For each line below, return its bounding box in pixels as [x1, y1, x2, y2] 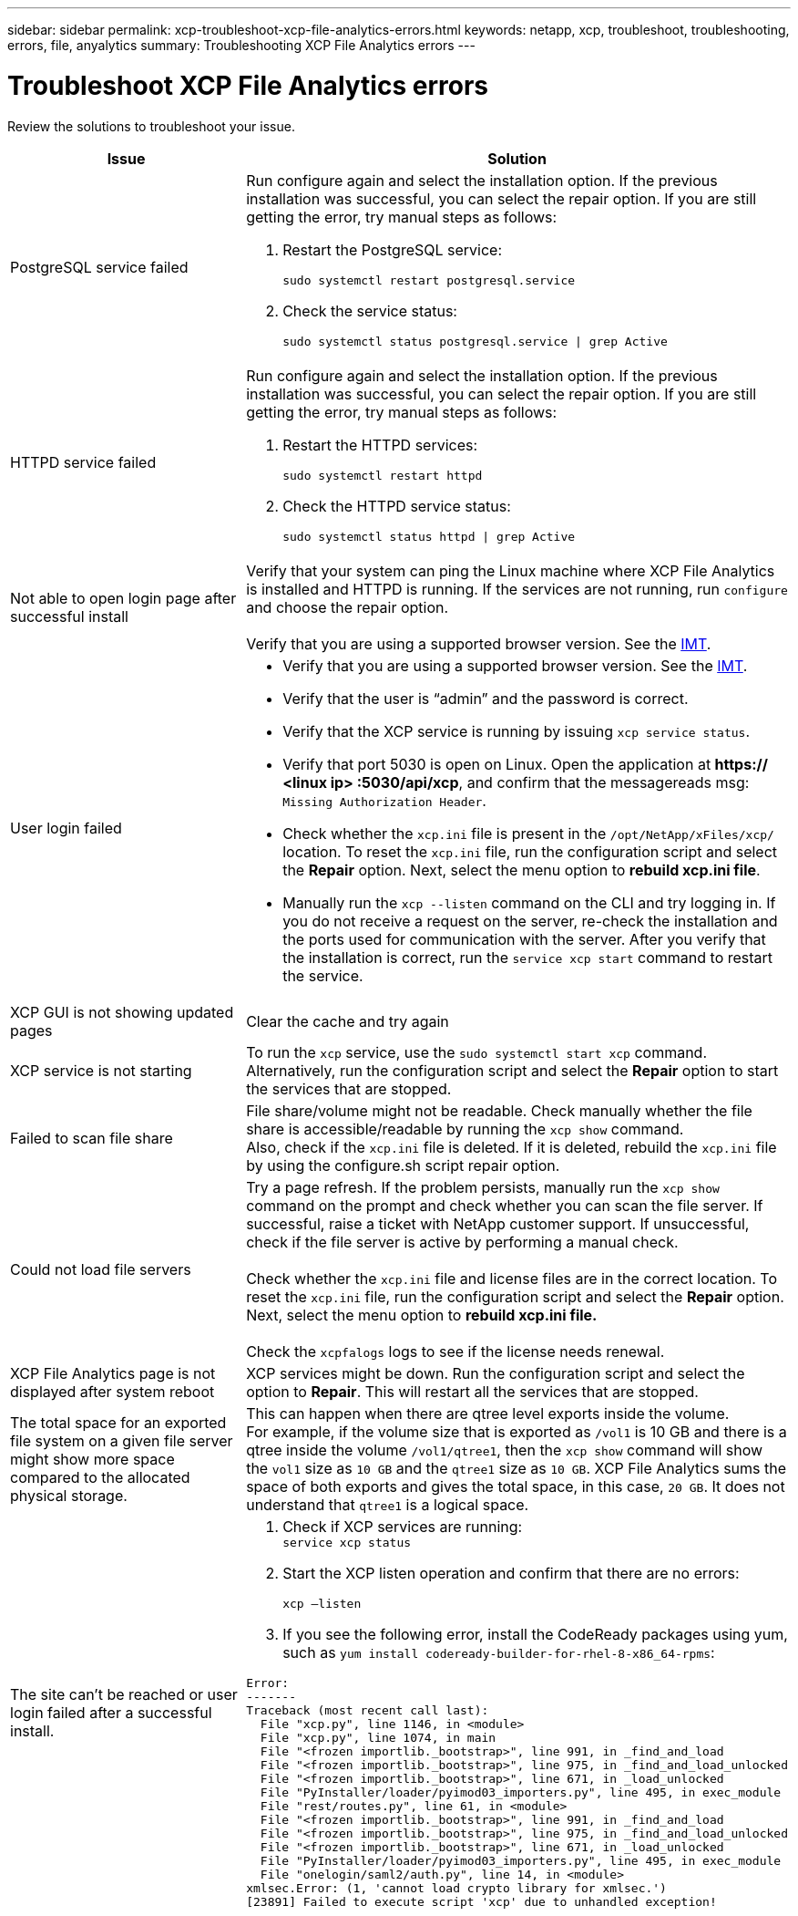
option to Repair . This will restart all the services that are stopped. [246, 1382, 699, 1401]
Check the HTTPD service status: [282, 496, 511, 515]
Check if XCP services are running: [282, 1517, 523, 1536]
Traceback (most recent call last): [246, 1703, 489, 1717]
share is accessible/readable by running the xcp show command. [246, 1119, 684, 1138]
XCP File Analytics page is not [10, 1363, 216, 1383]
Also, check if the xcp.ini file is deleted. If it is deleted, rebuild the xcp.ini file [246, 1137, 777, 1156]
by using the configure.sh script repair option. [246, 1155, 560, 1175]
